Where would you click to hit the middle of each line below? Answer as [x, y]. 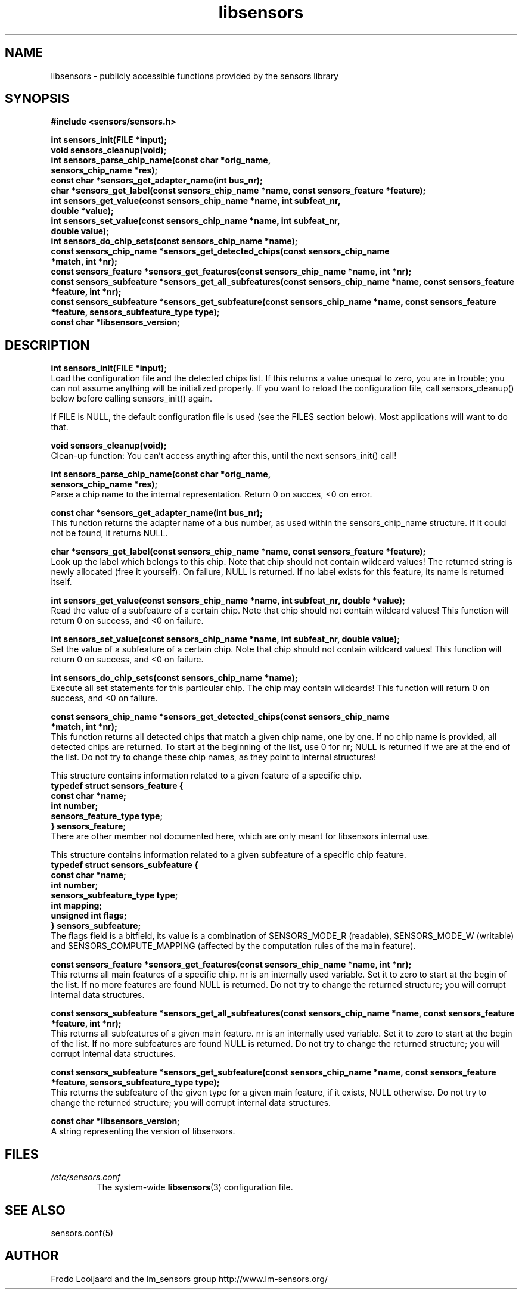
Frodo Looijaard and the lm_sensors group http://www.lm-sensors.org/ [189, 1279]
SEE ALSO [35, 1210]
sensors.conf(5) [82, 1233]
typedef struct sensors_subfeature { [125, 865]
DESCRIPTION [47, 345]
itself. [61, 582]
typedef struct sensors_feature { [117, 786]
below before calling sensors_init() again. [131, 399]
